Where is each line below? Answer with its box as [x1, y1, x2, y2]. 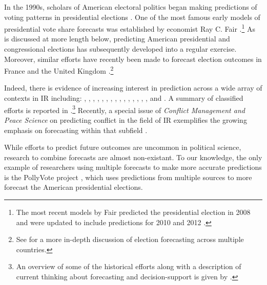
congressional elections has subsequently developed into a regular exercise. [4, 43, 237, 54]
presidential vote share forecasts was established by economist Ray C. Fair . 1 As [4, 22, 256, 34]
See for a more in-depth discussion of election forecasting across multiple [16, 234, 244, 245]
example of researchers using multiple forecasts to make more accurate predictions [4, 162, 262, 172]
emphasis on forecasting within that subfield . [4, 124, 148, 135]
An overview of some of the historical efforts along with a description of [16, 261, 241, 272]
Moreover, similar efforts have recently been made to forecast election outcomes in [4, 53, 262, 64]
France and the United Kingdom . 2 [4, 64, 114, 76]
